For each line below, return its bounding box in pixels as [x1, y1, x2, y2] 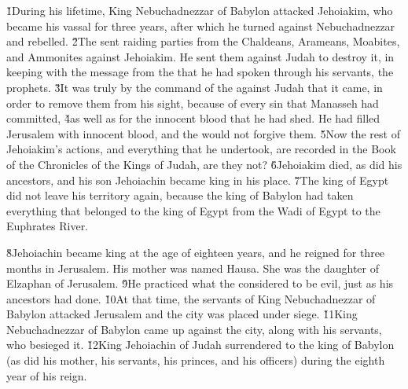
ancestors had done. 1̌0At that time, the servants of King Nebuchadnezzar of [6, 290, 376, 306]
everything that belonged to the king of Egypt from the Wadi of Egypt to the [6, 202, 380, 218]
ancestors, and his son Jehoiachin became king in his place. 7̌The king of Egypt [6, 171, 389, 188]
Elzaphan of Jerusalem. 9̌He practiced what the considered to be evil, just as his [6, 275, 394, 292]
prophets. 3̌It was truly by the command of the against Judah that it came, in [6, 79, 383, 95]
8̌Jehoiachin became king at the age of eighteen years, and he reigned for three [6, 244, 385, 260]
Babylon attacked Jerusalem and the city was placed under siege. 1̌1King [6, 306, 358, 322]
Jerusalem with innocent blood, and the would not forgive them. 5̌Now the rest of [6, 125, 400, 141]
